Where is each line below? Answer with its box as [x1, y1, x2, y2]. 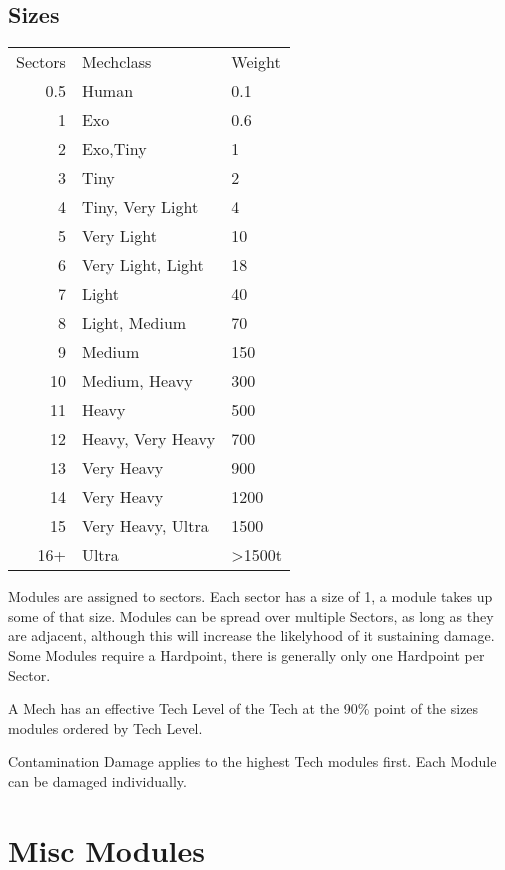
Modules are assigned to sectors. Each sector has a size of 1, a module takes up [8, 586, 493, 607]
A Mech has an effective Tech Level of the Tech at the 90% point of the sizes [8, 698, 479, 719]
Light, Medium [81, 311, 187, 335]
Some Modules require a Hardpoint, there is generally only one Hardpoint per [8, 644, 485, 665]
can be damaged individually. [8, 770, 187, 791]
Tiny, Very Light [81, 195, 199, 219]
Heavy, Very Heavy [81, 427, 216, 451]
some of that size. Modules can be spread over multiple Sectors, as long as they [8, 605, 494, 626]
